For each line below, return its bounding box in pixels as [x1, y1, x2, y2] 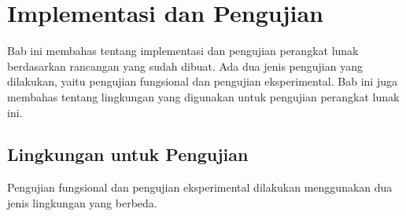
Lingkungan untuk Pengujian [7, 142, 249, 167]
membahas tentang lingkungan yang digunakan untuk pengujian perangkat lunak [7, 88, 400, 104]
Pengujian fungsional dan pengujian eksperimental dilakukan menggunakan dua [7, 179, 393, 196]
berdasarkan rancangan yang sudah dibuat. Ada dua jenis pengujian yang [7, 57, 363, 74]
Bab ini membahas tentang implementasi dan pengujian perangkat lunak [7, 42, 359, 59]
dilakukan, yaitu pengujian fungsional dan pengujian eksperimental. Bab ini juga [7, 73, 397, 90]
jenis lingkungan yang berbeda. [7, 194, 157, 211]
